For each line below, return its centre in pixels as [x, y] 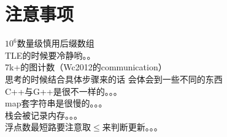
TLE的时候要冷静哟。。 [50, 55]
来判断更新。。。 [132, 127]
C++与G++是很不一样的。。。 [63, 91]
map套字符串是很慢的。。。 [56, 103]
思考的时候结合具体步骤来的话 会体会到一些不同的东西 [114, 79]
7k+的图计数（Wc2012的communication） [86, 67]
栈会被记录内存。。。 [44, 115]
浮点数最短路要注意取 [48, 127]
